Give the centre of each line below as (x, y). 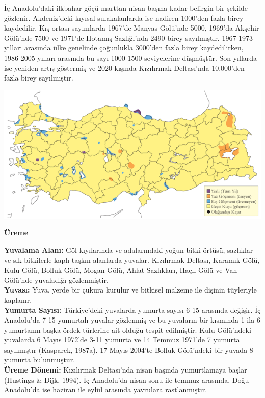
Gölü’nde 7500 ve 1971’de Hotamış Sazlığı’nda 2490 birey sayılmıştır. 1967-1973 (129, 37)
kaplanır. (18, 299)
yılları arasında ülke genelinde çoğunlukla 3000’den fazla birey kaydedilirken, (124, 48)
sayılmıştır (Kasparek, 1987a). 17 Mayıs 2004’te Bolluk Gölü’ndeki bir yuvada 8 (129, 349)
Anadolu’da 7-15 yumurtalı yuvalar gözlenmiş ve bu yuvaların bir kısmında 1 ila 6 (132, 320)
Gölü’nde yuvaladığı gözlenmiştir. (56, 280)
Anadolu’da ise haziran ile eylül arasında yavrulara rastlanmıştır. (106, 390)
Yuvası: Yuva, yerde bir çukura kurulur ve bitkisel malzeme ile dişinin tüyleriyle (130, 290)
